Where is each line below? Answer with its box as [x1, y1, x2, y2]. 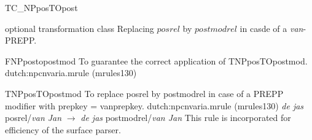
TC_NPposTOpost [5, 1, 78, 14]
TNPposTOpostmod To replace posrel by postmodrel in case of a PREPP [5, 87, 284, 99]
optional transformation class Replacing [5, 21, 154, 34]
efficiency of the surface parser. [5, 123, 121, 136]
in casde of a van [240, 21, 303, 34]
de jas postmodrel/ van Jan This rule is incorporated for [80, 111, 291, 124]
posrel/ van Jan [5, 111, 62, 124]
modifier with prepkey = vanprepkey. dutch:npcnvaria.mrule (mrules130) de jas [5, 99, 304, 112]
